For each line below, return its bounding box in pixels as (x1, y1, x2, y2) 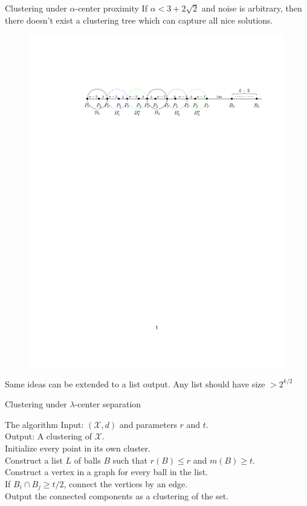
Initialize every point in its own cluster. (5, 442, 150, 455)
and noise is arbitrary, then (201, 2, 302, 14)
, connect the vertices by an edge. (63, 477, 188, 490)
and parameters (119, 418, 177, 430)
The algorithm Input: (5, 418, 84, 430)
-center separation (74, 398, 141, 410)
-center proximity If (75, 2, 147, 14)
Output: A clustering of (5, 430, 92, 442)
